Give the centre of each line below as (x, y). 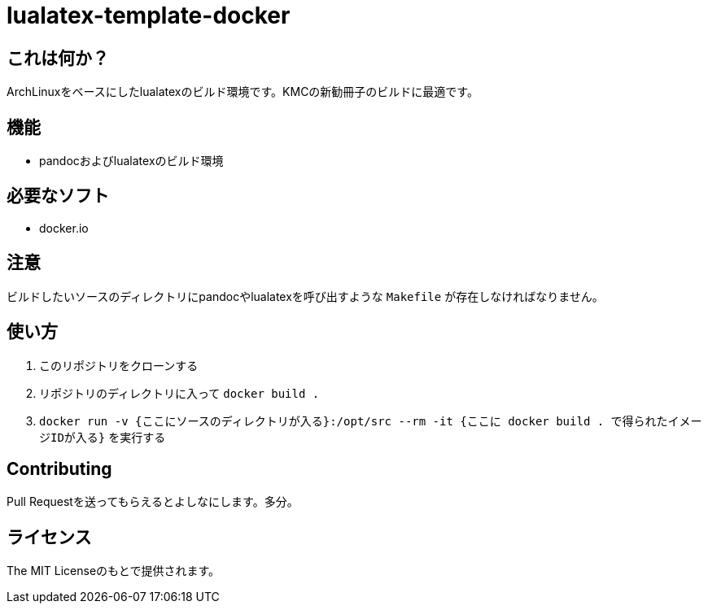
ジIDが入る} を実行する (103, 437)
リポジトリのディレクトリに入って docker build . (179, 393)
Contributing (59, 468)
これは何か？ (58, 58)
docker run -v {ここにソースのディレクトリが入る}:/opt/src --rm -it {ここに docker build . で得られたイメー (371, 421)
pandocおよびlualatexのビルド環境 (131, 161)
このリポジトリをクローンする (119, 365)
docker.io (64, 228)
